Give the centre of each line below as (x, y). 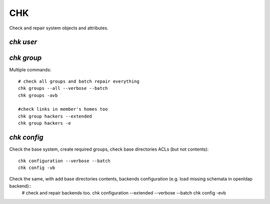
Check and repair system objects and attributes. (59, 28)
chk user (23, 42)
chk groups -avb (38, 95)
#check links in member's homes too (63, 109)
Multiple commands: (30, 70)
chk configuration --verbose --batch (64, 161)
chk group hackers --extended (55, 116)
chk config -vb (37, 168)
